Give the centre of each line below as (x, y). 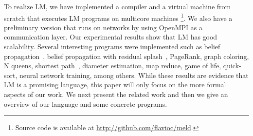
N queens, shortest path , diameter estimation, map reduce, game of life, (113, 66)
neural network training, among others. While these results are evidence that (134, 75)
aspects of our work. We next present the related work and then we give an (116, 94)
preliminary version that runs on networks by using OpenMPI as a (103, 27)
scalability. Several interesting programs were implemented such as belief (112, 47)
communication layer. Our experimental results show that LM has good (111, 37)
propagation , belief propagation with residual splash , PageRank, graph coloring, (126, 56)
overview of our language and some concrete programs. (86, 104)
